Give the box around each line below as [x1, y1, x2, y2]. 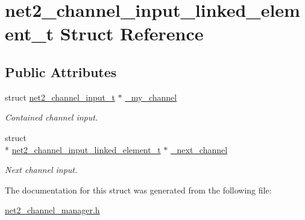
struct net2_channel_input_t [5, 90, 115, 103]
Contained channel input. [5, 111, 98, 124]
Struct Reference [60, 21, 204, 46]
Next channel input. [5, 163, 78, 176]
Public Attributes [5, 62, 117, 81]
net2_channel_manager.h [5, 204, 100, 216]
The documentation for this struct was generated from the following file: [5, 183, 272, 196]
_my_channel [125, 90, 177, 103]
